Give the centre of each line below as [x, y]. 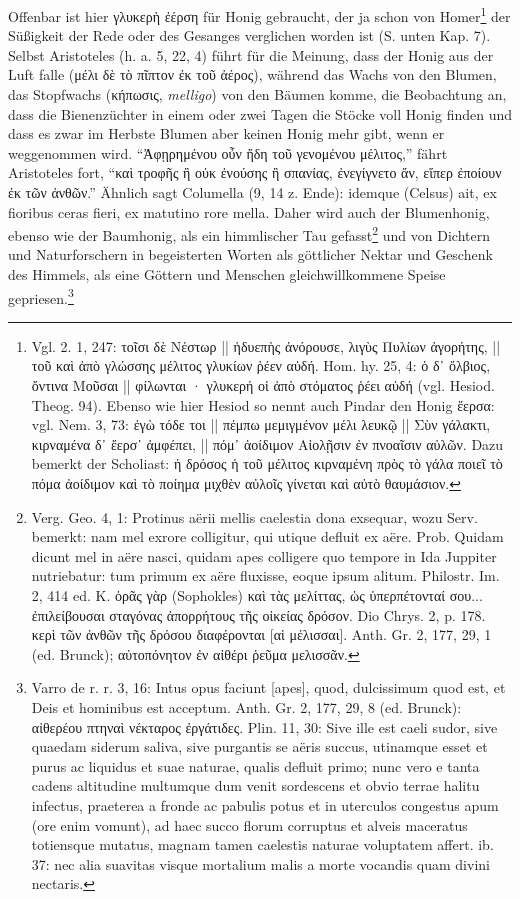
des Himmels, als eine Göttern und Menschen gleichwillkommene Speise [227, 274]
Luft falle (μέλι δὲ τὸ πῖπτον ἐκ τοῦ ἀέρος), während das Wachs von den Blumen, [252, 74]
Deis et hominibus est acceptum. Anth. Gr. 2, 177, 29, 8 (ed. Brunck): [246, 706]
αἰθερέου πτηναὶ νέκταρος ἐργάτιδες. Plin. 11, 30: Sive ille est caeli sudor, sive [264, 726]
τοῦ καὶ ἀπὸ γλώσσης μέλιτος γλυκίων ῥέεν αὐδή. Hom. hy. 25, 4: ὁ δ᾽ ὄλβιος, [261, 365]
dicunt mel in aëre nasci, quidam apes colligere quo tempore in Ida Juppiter [264, 555]
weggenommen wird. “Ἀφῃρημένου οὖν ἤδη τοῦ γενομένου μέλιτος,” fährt [228, 152]
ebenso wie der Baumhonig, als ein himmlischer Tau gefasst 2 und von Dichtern [249, 233]
